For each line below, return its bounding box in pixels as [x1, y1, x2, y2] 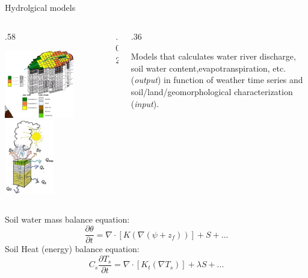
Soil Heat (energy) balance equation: [5, 242, 140, 255]
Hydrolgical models [5, 1, 76, 13]
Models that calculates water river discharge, [131, 50, 296, 63]
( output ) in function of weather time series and [131, 73, 303, 86]
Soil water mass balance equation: [5, 212, 130, 225]
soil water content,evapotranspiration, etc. [131, 61, 286, 74]
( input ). [131, 97, 159, 110]
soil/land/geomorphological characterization [131, 85, 293, 97]
